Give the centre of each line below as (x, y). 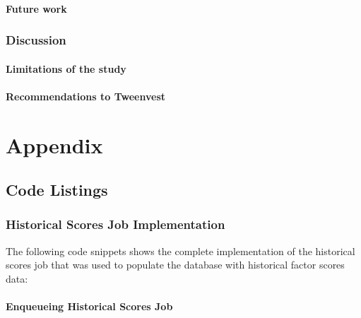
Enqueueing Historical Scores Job (89, 306)
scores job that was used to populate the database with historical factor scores (175, 265)
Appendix (54, 145)
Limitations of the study (66, 68)
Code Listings (57, 190)
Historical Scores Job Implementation (116, 224)
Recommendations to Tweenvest (86, 96)
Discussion (36, 40)
